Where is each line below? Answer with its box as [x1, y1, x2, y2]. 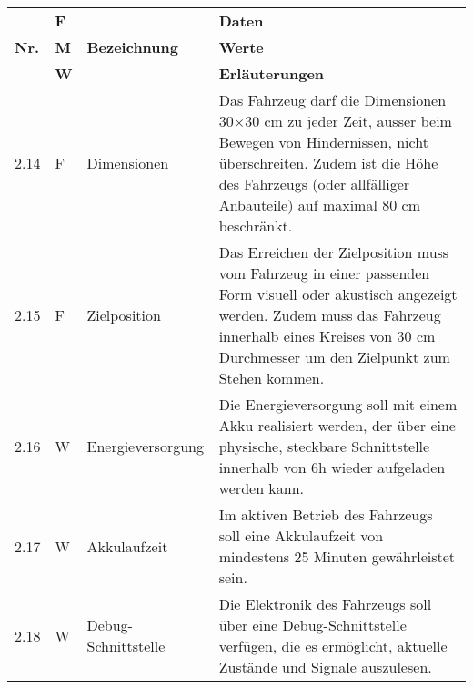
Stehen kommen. [218, 367, 325, 388]
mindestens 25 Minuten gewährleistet [218, 546, 456, 567]
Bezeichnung [86, 36, 178, 57]
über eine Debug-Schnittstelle [218, 614, 407, 635]
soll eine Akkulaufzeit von [218, 525, 384, 546]
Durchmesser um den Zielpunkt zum [218, 346, 450, 367]
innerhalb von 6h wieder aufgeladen [218, 457, 446, 478]
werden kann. [218, 478, 305, 499]
